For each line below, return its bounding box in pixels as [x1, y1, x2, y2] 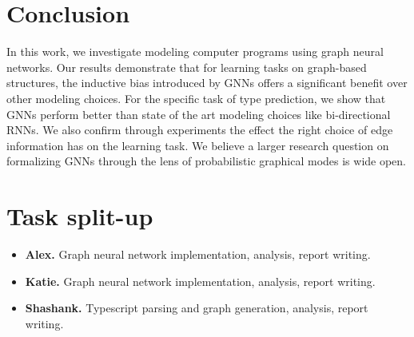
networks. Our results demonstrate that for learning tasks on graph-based [6, 58, 367, 75]
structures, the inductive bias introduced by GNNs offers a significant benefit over [6, 74, 408, 91]
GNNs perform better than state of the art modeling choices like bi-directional [6, 105, 391, 122]
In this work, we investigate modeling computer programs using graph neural [6, 43, 384, 60]
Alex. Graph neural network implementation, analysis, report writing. [25, 246, 371, 262]
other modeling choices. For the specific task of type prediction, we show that [6, 89, 386, 106]
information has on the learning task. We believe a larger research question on [6, 137, 389, 153]
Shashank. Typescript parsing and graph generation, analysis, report [25, 299, 368, 316]
